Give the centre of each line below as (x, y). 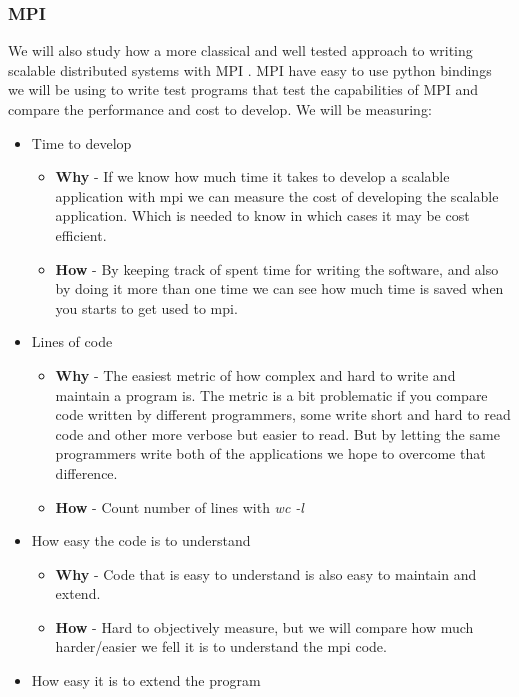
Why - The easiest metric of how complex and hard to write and (255, 374)
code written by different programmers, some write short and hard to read (283, 414)
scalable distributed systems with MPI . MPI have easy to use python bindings (250, 69)
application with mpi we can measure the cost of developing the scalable (277, 195)
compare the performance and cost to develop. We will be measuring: (220, 109)
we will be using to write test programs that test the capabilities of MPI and (243, 89)
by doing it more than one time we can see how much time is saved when (279, 288)
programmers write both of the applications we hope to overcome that (270, 453)
